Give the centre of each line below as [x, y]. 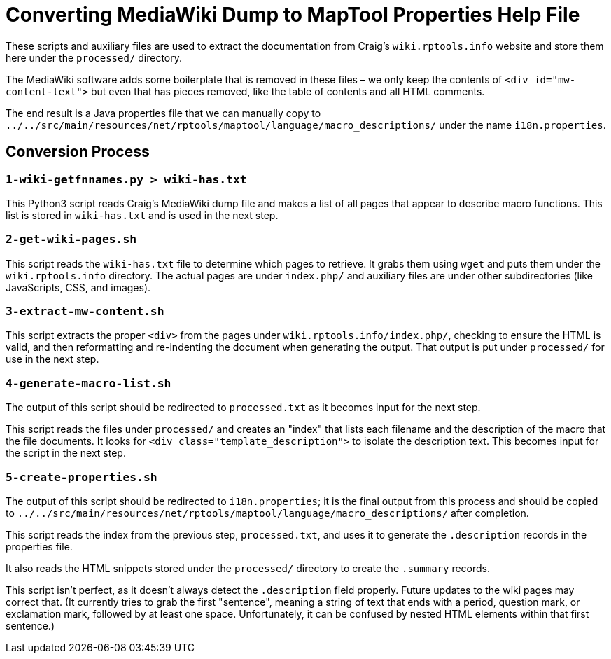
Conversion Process [78, 152]
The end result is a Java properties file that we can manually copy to [163, 113]
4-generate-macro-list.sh [89, 383]
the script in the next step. [66, 453]
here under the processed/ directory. [94, 57]
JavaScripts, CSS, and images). [78, 287]
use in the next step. [52, 359]
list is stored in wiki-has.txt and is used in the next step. [142, 215]
